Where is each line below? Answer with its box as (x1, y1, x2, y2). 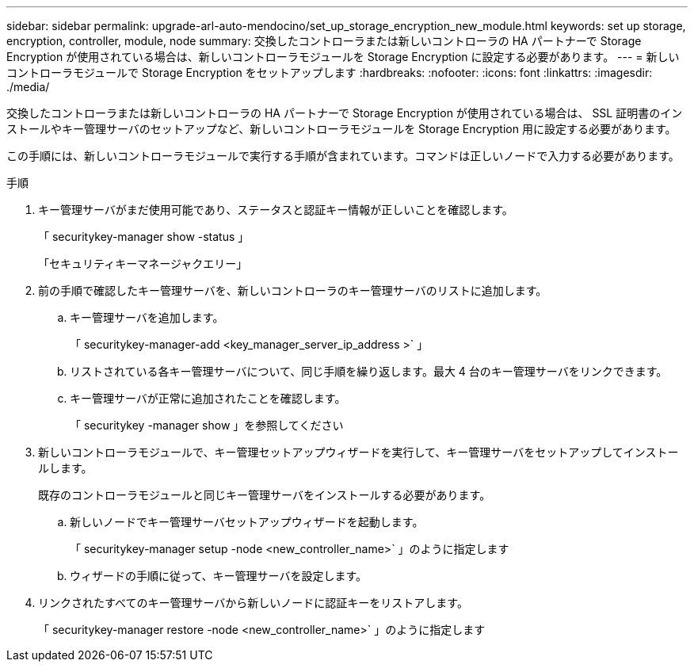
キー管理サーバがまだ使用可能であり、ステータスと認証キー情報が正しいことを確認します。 (38, 203, 513, 216)
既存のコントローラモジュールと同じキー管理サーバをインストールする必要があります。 (38, 488, 491, 502)
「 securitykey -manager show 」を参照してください (70, 418, 344, 432)
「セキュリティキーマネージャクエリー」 (38, 257, 248, 270)
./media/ (6, 80, 50, 94)
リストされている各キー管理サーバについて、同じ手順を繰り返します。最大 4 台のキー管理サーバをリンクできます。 (70, 365, 668, 378)
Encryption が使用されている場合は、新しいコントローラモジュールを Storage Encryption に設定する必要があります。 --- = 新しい (6, 50, 680, 63)
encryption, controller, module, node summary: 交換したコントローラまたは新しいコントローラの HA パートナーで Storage (6, 34, 642, 48)
